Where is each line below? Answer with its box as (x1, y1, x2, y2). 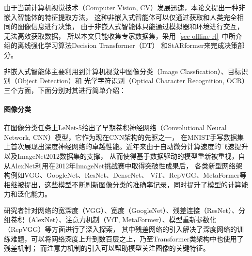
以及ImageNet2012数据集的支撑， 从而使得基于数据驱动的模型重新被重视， (4, 151, 238, 161)
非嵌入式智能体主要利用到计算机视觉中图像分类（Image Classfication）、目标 (4, 66, 241, 76)
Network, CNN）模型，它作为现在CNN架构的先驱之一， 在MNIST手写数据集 (4, 132, 244, 142)
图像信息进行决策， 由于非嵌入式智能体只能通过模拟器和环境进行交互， (17, 21, 244, 31)
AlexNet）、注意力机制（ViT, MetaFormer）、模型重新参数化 (31, 214, 217, 225)
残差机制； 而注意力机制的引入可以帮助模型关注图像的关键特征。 (4, 243, 210, 253)
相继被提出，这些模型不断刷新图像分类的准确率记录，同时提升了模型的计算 (4, 179, 241, 189)
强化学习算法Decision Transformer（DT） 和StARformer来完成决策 (31, 40, 238, 50)
